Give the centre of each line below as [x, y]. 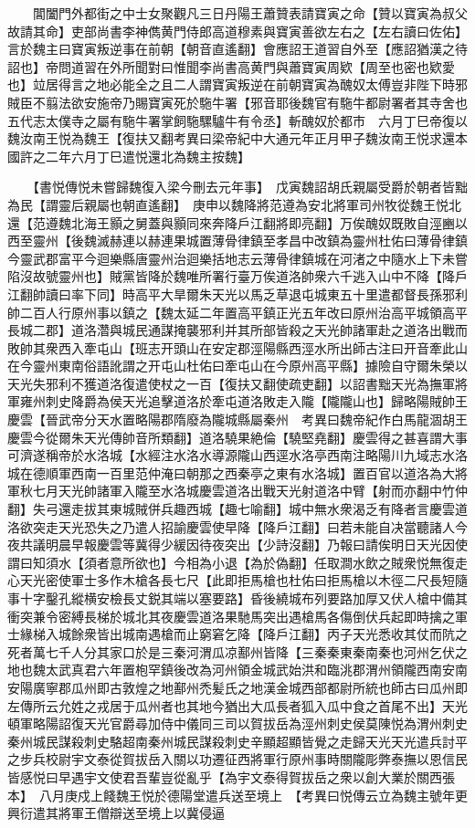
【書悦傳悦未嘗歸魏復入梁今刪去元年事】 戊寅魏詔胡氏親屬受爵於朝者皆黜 [250, 187]
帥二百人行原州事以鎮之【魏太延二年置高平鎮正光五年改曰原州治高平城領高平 [237, 312]
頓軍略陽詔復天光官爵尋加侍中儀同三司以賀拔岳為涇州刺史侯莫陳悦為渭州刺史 [237, 723]
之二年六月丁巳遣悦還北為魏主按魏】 [141, 156]
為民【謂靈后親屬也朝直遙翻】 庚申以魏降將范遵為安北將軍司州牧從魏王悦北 [234, 204]
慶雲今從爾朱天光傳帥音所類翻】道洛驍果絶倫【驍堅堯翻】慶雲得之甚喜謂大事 [237, 437]
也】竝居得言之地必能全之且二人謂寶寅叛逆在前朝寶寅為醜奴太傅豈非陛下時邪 [237, 84]
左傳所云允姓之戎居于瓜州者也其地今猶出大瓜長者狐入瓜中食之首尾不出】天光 [237, 705]
